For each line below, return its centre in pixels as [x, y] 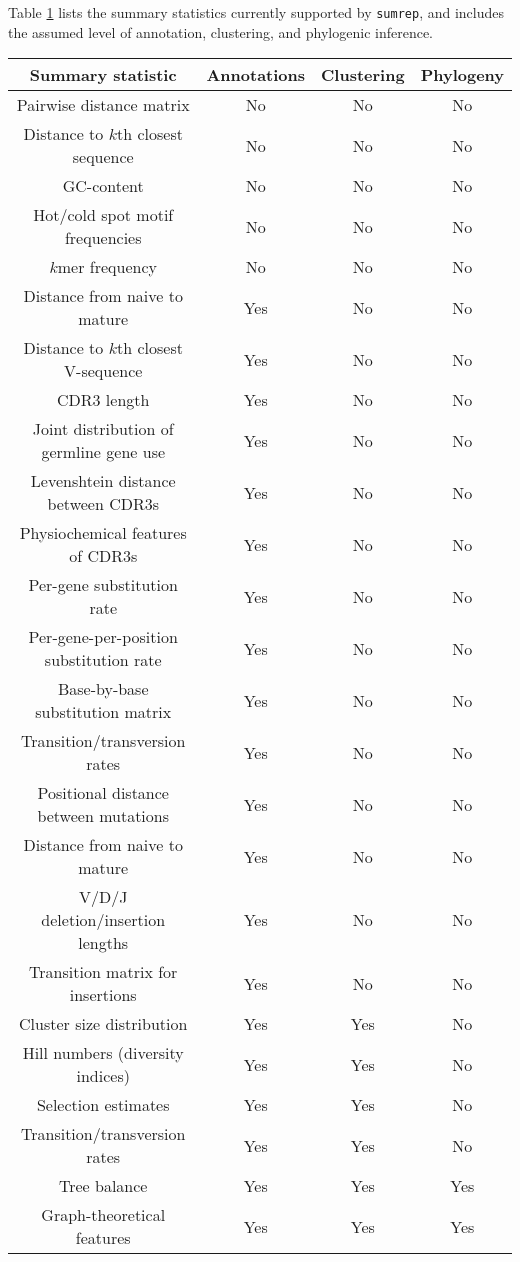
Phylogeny [462, 75]
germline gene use [103, 452]
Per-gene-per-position [103, 637]
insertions [103, 995]
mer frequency [107, 267]
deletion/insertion [103, 920]
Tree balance [103, 1186]
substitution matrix [103, 712]
